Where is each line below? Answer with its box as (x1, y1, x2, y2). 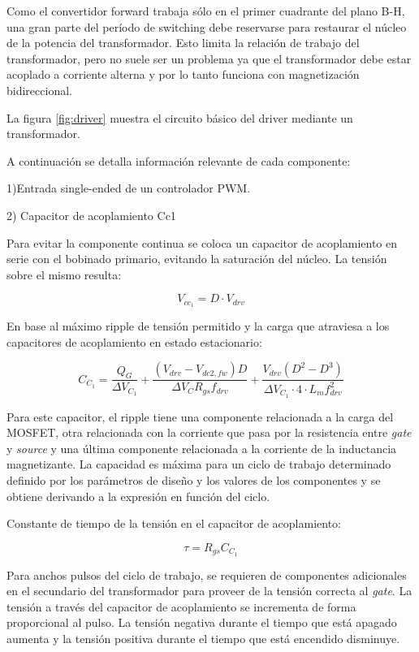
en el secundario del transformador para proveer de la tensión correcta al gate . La (6, 582, 413, 599)
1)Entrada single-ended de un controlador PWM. (6, 179, 251, 196)
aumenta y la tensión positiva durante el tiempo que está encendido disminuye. (6, 629, 400, 646)
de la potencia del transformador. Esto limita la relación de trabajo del (6, 34, 360, 51)
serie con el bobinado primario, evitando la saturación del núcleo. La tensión (6, 250, 387, 267)
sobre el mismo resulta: (6, 266, 122, 283)
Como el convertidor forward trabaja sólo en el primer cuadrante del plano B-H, (6, 2, 405, 19)
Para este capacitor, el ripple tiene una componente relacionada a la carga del (6, 408, 394, 425)
